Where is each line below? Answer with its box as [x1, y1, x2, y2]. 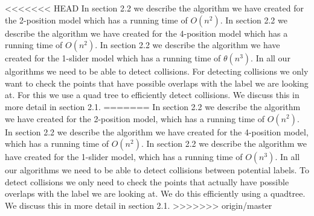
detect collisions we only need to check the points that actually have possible [5, 175, 289, 188]
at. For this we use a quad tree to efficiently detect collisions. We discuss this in [5, 88, 300, 101]
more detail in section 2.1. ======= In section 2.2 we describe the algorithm [5, 100, 301, 113]
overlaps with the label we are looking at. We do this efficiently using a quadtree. [5, 187, 306, 200]
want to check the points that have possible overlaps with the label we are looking [5, 76, 309, 89]
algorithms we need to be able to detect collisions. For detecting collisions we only [5, 65, 309, 78]
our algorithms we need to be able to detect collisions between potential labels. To [5, 164, 309, 176]
